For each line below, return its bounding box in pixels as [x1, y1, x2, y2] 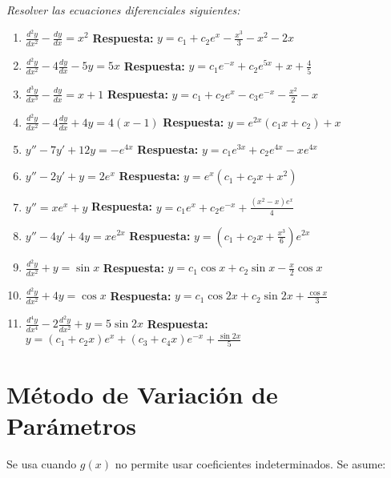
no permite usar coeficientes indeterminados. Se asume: [115, 455, 386, 472]
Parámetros [6, 408, 136, 441]
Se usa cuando [6, 455, 77, 472]
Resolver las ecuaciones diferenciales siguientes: [6, 2, 240, 18]
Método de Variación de [6, 377, 278, 410]
